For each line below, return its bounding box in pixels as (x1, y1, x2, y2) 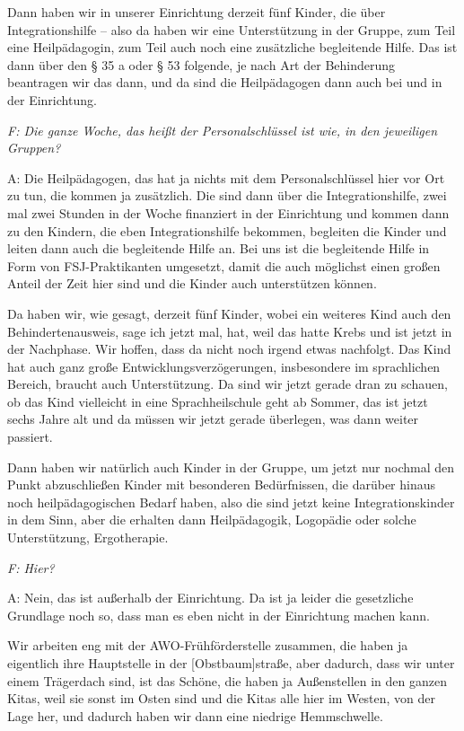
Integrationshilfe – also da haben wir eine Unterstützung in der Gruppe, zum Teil (7, 20, 456, 39)
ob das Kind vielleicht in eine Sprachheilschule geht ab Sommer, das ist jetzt (7, 392, 428, 410)
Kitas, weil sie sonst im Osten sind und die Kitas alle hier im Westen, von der (7, 689, 436, 708)
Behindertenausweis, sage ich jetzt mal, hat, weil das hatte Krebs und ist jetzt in (7, 321, 452, 340)
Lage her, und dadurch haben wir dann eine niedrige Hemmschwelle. (7, 706, 383, 725)
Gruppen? (7, 138, 61, 157)
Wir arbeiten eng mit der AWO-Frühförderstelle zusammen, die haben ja (7, 636, 408, 655)
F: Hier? (7, 558, 55, 577)
